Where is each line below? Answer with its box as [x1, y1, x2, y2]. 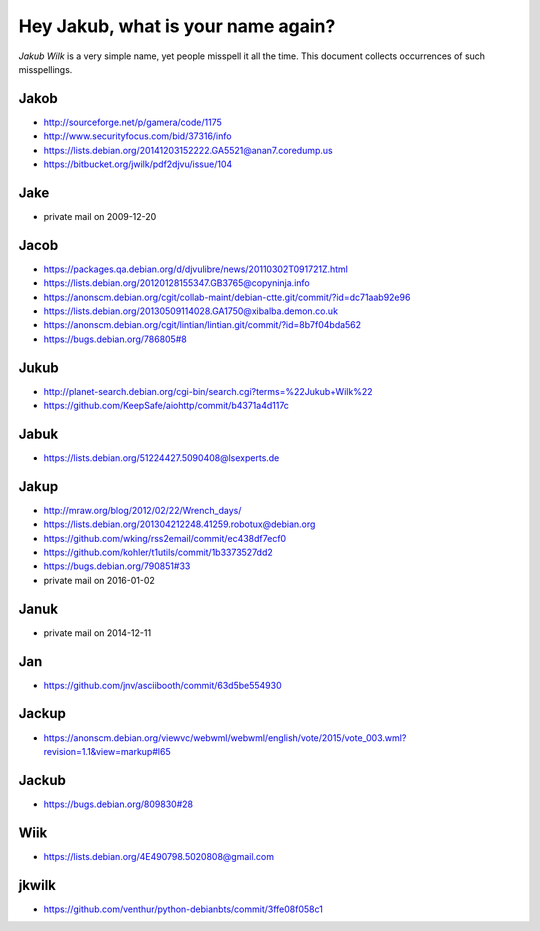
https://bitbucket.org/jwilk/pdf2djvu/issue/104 [43, 158, 233, 170]
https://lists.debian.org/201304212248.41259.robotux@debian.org [43, 518, 316, 530]
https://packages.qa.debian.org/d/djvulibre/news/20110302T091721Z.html [43, 263, 349, 275]
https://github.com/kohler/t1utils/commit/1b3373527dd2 [43, 546, 274, 559]
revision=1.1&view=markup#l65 [43, 745, 171, 757]
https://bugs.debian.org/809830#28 [43, 798, 194, 810]
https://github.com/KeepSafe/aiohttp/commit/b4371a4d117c [43, 400, 290, 412]
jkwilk [18, 876, 57, 894]
